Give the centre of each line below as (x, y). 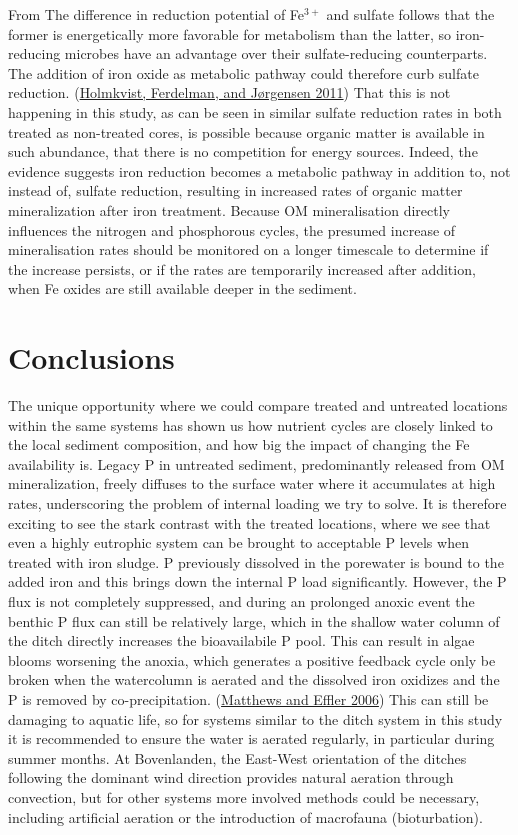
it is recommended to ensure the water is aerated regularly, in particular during (251, 738)
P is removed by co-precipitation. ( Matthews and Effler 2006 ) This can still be (248, 698)
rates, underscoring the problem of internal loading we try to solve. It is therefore (257, 503)
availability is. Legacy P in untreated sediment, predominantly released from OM (256, 463)
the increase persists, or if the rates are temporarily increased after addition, (242, 268)
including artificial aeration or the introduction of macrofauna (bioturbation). (245, 816)
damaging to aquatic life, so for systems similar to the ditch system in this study (255, 718)
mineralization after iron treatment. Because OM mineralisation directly (229, 209)
